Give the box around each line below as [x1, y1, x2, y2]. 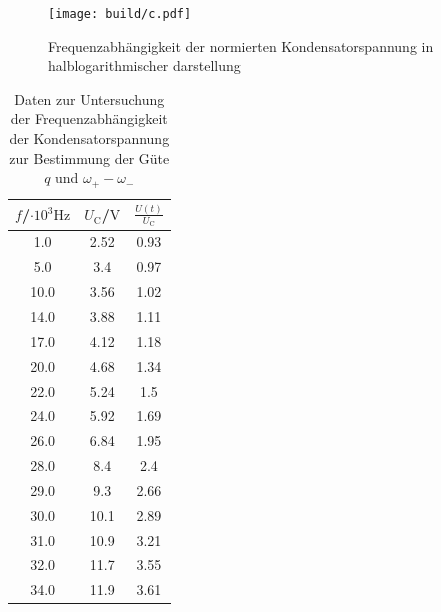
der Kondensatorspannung [9, 128, 170, 149]
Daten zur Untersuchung [14, 88, 165, 109]
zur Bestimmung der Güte [9, 147, 170, 168]
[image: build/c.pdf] [48, 7, 192, 21]
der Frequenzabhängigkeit [10, 108, 168, 129]
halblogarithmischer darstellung [48, 55, 241, 76]
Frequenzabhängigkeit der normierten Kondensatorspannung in [48, 35, 434, 56]
